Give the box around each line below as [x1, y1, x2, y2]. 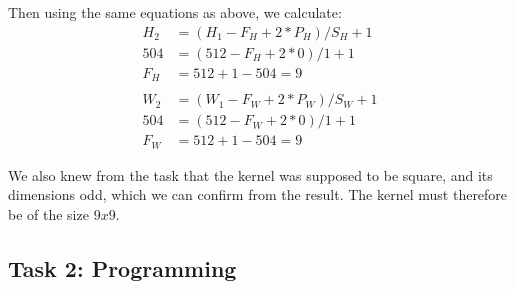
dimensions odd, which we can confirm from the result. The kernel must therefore [8, 184, 508, 205]
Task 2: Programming [8, 252, 237, 283]
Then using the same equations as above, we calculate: [8, 2, 342, 22]
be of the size [8, 203, 89, 224]
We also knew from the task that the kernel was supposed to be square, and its [8, 164, 493, 185]
